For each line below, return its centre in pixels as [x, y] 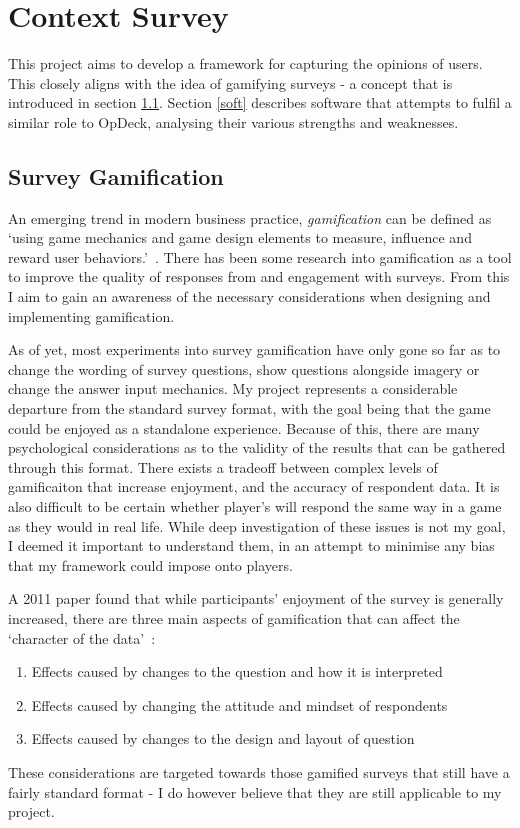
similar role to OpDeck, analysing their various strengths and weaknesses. [233, 121]
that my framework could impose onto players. [150, 564]
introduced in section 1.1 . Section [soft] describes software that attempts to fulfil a [260, 102]
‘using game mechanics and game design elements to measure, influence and [240, 237]
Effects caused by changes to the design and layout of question [223, 738]
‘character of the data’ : [82, 637]
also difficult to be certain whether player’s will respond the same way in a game [255, 506]
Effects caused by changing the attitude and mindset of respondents [239, 704]
